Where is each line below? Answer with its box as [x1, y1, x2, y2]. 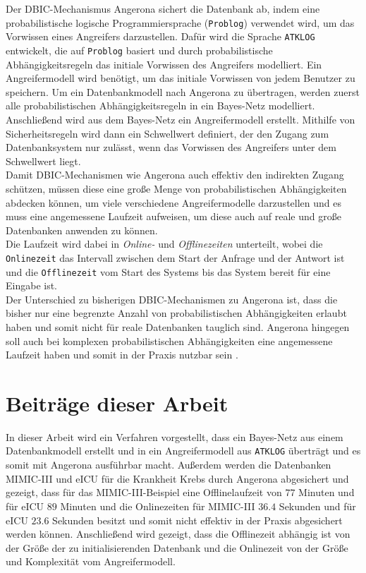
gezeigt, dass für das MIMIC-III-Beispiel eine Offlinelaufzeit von [6, 485, 282, 500]
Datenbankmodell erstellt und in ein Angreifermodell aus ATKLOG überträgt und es [6, 443, 361, 458]
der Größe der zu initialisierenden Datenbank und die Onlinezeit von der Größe [6, 540, 348, 555]
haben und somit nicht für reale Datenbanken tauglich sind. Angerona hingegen [6, 319, 350, 334]
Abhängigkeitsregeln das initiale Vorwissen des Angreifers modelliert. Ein [6, 56, 322, 71]
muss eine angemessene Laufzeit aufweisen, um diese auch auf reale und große [6, 209, 341, 224]
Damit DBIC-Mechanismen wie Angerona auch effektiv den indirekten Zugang [6, 167, 344, 182]
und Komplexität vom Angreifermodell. [6, 554, 176, 569]
